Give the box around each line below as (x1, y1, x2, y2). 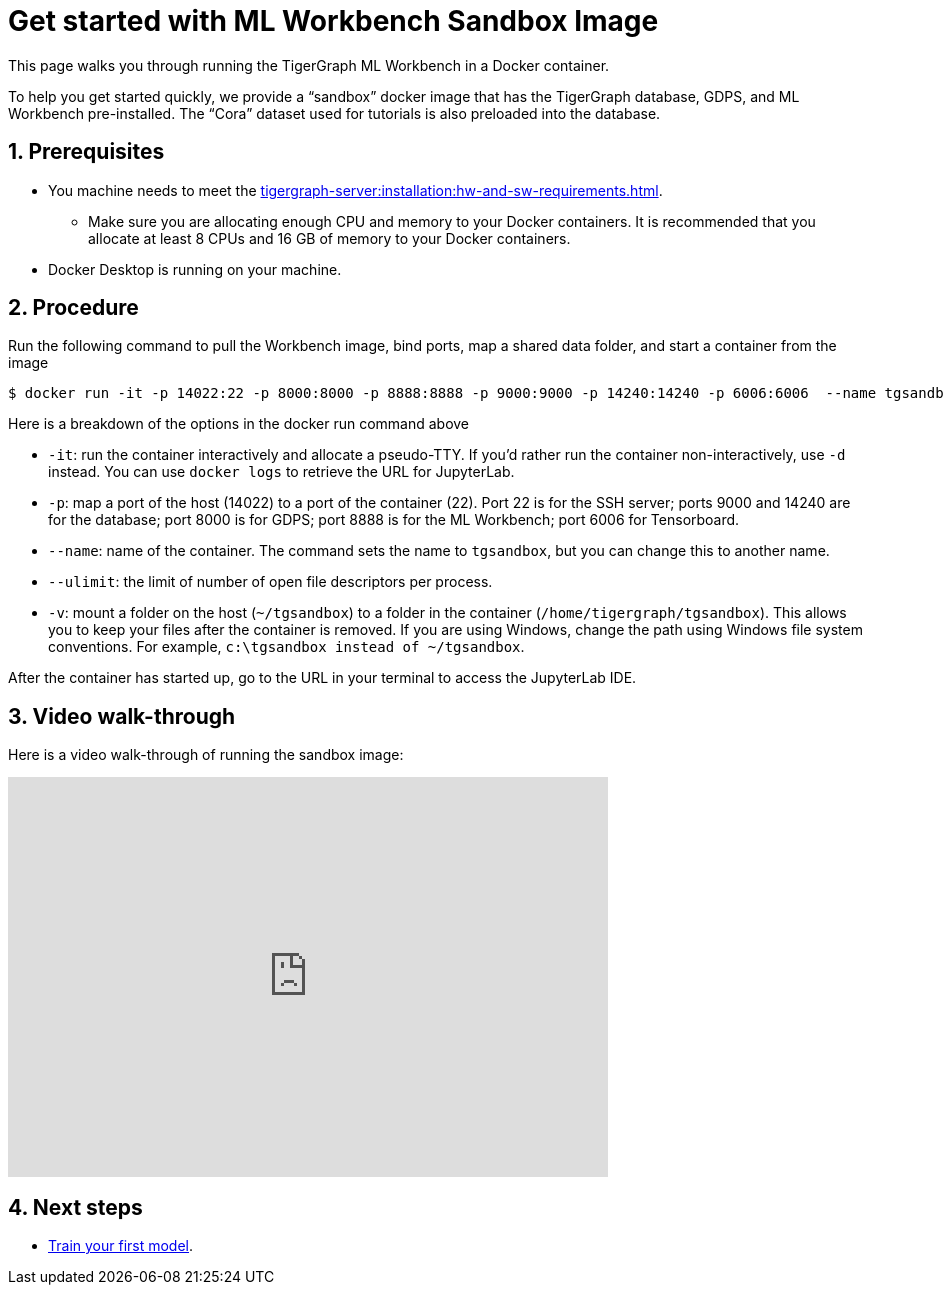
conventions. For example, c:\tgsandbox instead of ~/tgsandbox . (48, 638, 525, 656)
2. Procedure (8, 295, 139, 321)
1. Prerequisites (8, 139, 165, 165)
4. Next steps (8, 1194, 143, 1220)
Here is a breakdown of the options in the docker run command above (8, 415, 470, 433)
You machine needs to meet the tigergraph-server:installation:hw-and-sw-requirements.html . (48, 181, 663, 199)
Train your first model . (48, 1237, 194, 1255)
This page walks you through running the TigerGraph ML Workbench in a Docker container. (8, 56, 610, 74)
